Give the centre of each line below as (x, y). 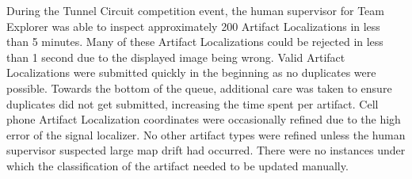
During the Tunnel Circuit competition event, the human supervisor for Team (195, 10)
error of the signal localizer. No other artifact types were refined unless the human (206, 134)
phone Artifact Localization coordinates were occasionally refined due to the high (204, 119)
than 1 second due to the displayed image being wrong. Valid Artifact (176, 57)
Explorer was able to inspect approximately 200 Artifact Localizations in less (193, 26)
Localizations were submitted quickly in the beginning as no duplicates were (191, 72)
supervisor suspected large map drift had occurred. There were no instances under (206, 150)
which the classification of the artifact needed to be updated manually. (177, 165)
